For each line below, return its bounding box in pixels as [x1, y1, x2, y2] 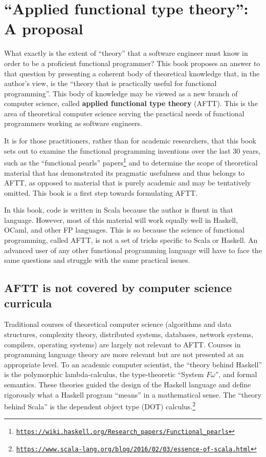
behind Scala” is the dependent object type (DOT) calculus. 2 [4, 400, 196, 411]
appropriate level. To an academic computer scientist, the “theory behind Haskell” [4, 359, 262, 369]
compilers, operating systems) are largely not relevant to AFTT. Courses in [4, 339, 241, 349]
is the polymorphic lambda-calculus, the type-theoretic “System [4, 369, 204, 380]
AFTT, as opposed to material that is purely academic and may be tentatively [4, 177, 251, 188]
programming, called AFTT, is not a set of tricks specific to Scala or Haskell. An [4, 235, 258, 245]
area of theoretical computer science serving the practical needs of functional [4, 108, 245, 118]
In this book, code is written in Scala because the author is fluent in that [4, 204, 234, 215]
